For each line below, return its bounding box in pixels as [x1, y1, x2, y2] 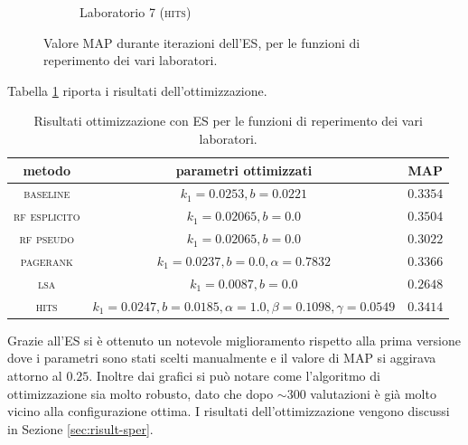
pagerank [20, 251, 73, 270]
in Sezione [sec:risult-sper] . [7, 419, 154, 438]
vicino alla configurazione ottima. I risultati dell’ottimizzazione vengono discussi [7, 402, 450, 421]
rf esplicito [14, 206, 80, 225]
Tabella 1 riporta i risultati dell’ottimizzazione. [7, 80, 267, 99]
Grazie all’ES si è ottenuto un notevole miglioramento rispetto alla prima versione [7, 330, 461, 349]
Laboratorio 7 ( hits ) [80, 3, 192, 21]
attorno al [7, 365, 62, 384]
